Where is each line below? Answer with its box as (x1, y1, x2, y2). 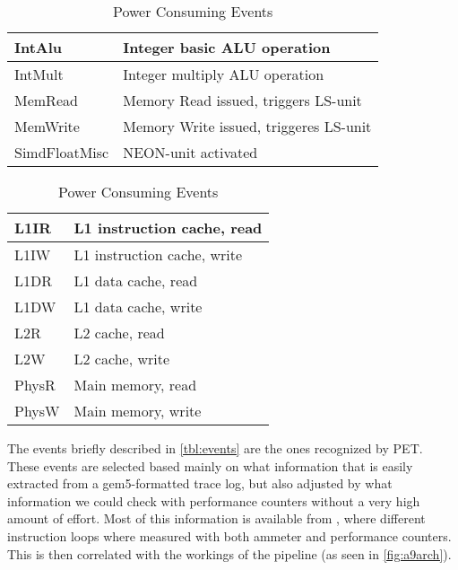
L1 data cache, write (73, 296, 203, 317)
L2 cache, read (73, 322, 165, 343)
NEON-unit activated (123, 142, 258, 162)
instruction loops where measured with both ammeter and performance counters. (7, 526, 452, 545)
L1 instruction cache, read (73, 217, 263, 238)
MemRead (14, 90, 78, 110)
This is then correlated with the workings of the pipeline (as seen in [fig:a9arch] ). (7, 544, 452, 563)
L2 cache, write (73, 348, 170, 369)
